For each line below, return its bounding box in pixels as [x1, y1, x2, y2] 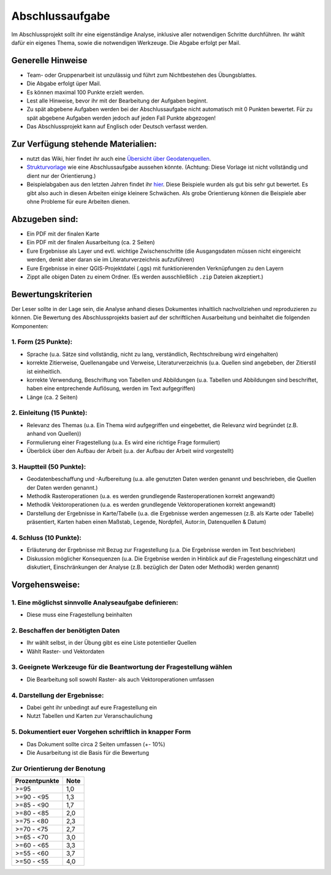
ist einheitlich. [26, 368, 62, 375]
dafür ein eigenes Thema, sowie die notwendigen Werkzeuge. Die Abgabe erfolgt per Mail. [11, 39, 241, 46]
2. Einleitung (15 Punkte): [11, 409, 88, 417]
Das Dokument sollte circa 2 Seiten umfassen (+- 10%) [26, 740, 165, 748]
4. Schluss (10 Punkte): [11, 533, 82, 542]
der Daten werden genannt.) [26, 484, 98, 491]
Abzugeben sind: [11, 214, 78, 224]
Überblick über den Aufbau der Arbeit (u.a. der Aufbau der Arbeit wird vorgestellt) [26, 447, 234, 454]
